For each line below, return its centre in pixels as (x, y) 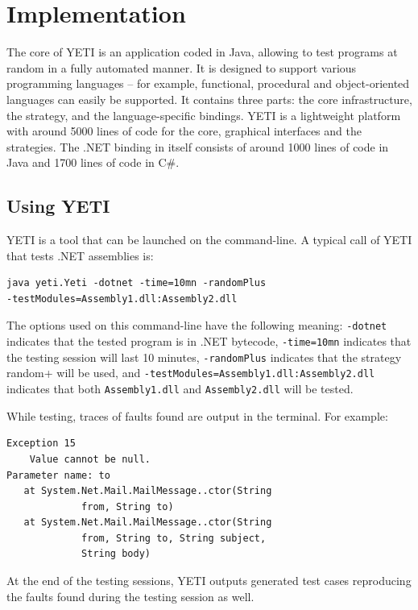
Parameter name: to (58, 475)
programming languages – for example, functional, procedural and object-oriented (208, 83)
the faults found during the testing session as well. (130, 596)
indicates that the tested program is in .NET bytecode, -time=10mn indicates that (209, 341)
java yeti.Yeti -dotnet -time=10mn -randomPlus (137, 283)
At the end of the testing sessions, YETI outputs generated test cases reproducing (209, 581)
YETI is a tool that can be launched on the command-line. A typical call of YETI (209, 240)
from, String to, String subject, (174, 538)
